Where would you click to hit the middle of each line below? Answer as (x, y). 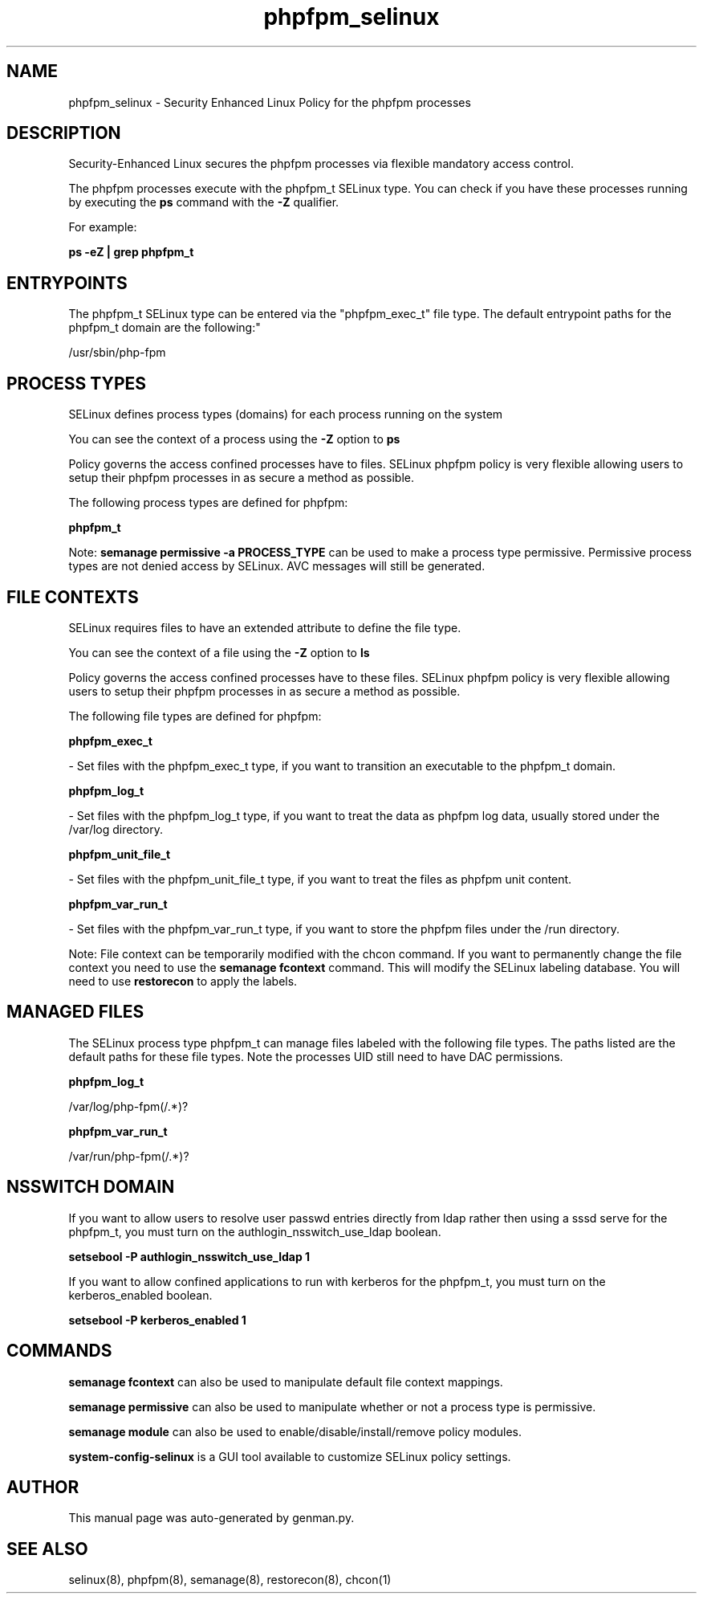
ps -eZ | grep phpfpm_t (131, 252)
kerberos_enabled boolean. (140, 1295)
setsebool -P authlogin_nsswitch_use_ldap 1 (189, 1256)
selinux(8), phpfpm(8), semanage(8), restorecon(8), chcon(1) (230, 1580)
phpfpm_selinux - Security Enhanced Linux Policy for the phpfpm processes (270, 102)
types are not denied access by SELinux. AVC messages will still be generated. (277, 566)
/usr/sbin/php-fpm (117, 353)
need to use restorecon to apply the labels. (183, 981)
